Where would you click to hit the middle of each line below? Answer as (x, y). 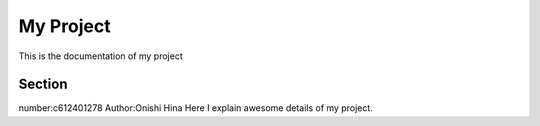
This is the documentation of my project (101, 56)
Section (43, 84)
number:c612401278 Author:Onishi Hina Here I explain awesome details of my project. (196, 108)
